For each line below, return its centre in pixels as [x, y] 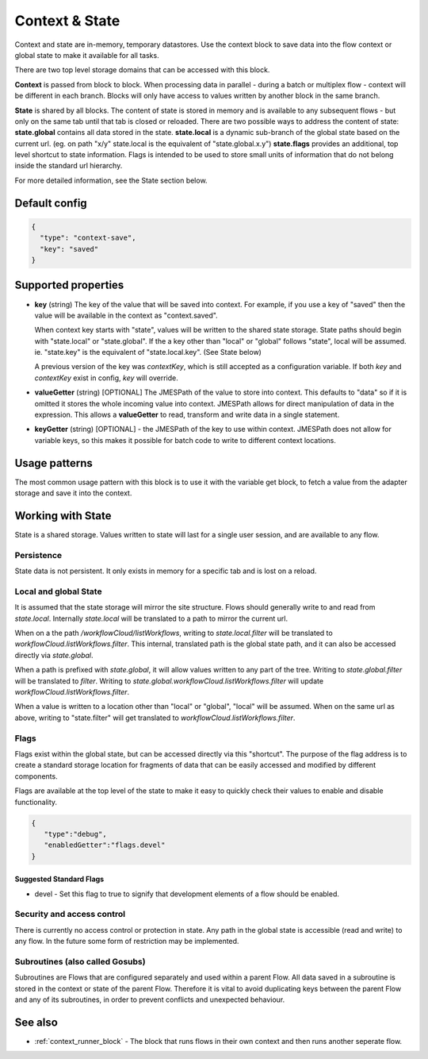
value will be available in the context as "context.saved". [126, 315]
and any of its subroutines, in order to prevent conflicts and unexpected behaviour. [150, 999]
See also [36, 1022]
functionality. [36, 802]
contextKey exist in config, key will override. [106, 378]
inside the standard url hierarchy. [69, 166]
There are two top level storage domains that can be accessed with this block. [142, 70]
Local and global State [58, 591]
